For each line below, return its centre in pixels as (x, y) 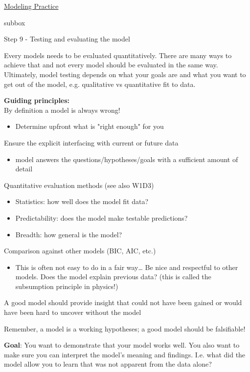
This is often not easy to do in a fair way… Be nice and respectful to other (127, 267)
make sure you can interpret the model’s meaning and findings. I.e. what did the (125, 354)
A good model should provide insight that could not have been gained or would (123, 302)
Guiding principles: (37, 100)
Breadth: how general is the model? (69, 234)
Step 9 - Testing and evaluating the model (67, 39)
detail (24, 169)
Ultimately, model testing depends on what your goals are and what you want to (125, 74)
